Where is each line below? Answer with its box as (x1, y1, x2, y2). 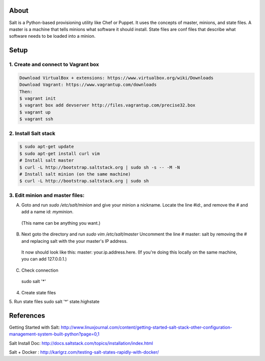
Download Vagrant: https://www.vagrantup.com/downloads (19, 82, 157, 88)
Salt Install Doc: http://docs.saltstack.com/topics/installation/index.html (9, 340, 153, 346)
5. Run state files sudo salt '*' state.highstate (9, 298, 100, 304)
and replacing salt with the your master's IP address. (21, 238, 128, 244)
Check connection (21, 267, 59, 273)
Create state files (21, 289, 56, 295)
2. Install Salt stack (9, 130, 55, 137)
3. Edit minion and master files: (9, 192, 85, 199)
